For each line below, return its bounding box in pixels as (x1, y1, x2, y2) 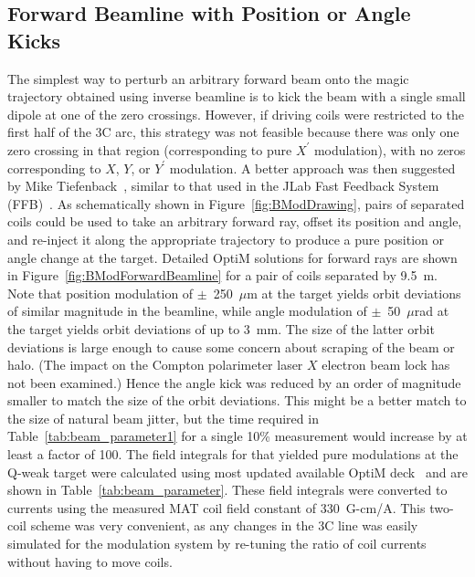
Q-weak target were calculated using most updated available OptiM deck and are (7, 462, 468, 481)
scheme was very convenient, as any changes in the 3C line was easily (30, 516, 418, 535)
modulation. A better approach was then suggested (169, 158, 456, 177)
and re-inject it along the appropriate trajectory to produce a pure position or (7, 229, 445, 248)
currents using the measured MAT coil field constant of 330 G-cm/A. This (7, 498, 426, 517)
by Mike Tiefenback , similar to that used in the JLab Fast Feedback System (7, 176, 439, 195)
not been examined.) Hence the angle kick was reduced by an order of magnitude (7, 372, 461, 392)
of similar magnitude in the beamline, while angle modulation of (7, 301, 367, 320)
